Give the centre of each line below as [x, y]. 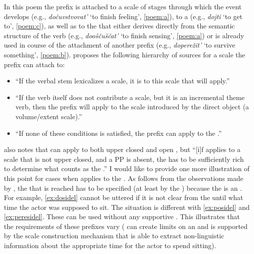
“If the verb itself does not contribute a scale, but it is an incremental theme [130, 97]
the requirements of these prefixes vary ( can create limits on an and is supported [126, 226]
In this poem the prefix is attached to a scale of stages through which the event [123, 6]
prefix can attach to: [34, 64]
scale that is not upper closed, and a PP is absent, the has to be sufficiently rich [124, 159]
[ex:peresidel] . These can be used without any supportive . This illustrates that [122, 216]
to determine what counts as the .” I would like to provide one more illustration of [127, 168]
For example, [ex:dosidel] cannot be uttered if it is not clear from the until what [124, 197]
